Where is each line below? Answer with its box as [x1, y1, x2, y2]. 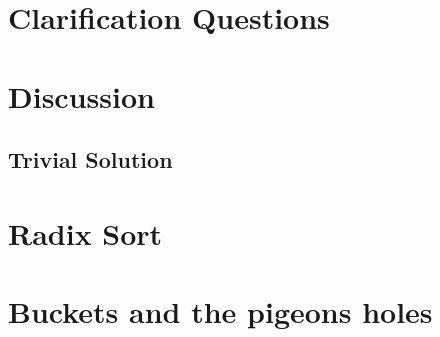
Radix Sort [8, 212, 163, 253]
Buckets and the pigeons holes [8, 291, 433, 332]
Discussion [8, 75, 155, 116]
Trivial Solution [8, 144, 173, 175]
